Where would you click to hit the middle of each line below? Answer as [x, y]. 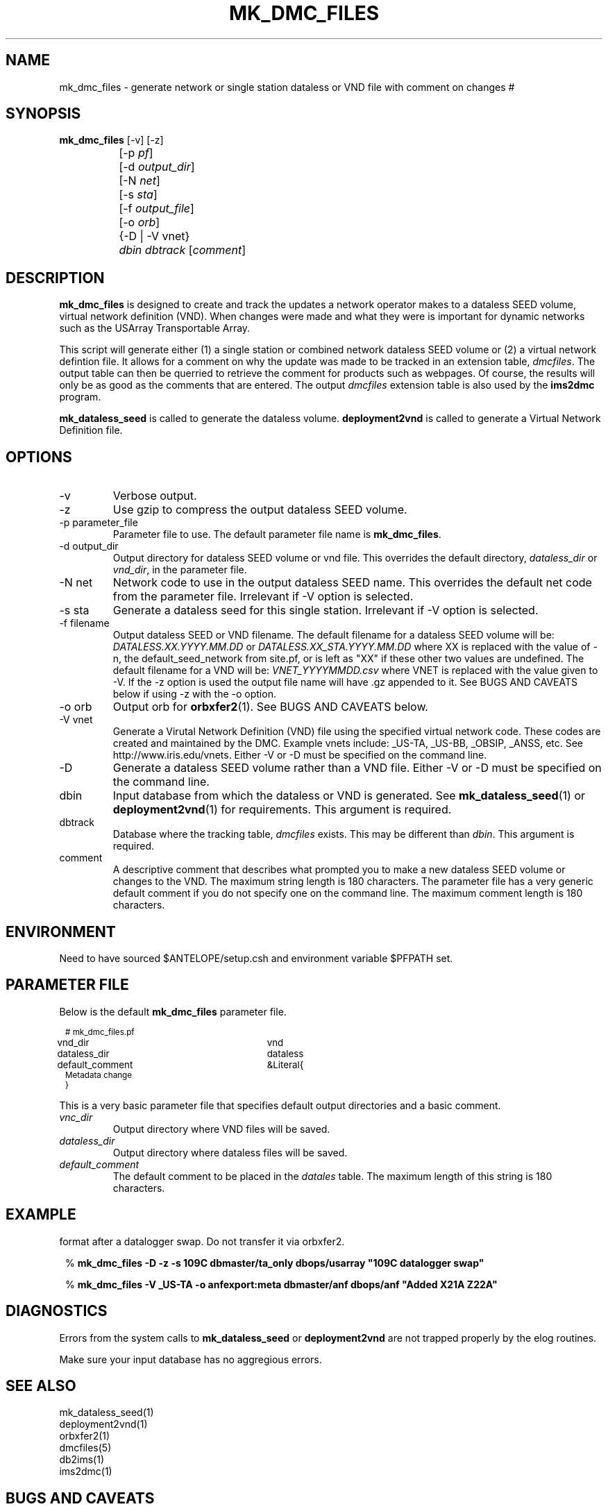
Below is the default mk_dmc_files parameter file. [173, 1011]
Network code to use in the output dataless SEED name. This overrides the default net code [352, 583]
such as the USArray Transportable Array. [155, 328]
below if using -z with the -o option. [194, 694]
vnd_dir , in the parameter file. [180, 570]
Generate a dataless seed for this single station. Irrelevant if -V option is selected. [326, 610]
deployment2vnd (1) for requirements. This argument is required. [282, 810]
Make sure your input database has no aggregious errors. [191, 1359]
